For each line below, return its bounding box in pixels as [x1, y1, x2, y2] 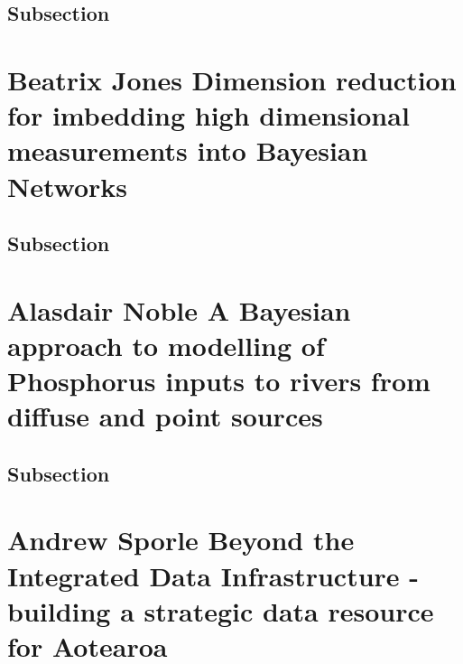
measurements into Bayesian [7, 132, 368, 169]
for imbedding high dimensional [7, 97, 410, 134]
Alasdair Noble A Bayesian [7, 291, 351, 328]
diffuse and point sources [7, 397, 323, 435]
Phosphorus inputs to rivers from [7, 362, 431, 399]
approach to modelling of [7, 326, 325, 363]
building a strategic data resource [7, 592, 434, 629]
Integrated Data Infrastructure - [7, 556, 420, 594]
